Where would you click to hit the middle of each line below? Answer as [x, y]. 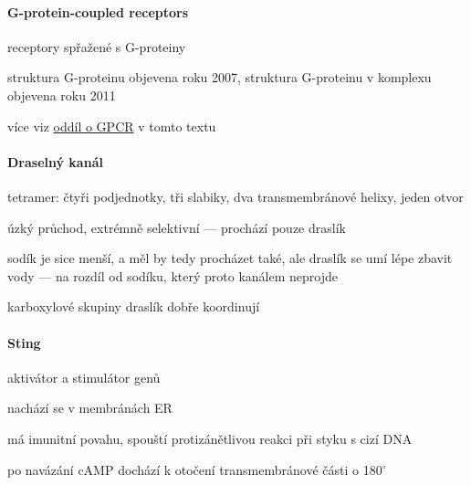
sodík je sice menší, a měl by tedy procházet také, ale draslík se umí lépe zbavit [230, 258]
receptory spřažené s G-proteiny [97, 46]
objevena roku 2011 [62, 95]
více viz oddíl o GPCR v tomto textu [112, 126]
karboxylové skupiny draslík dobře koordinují [134, 306]
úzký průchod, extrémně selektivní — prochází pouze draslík [177, 227]
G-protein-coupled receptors [98, 11]
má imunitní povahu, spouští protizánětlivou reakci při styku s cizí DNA [210, 438]
